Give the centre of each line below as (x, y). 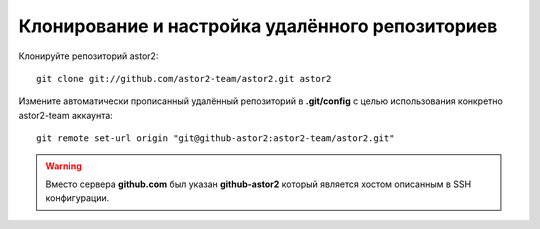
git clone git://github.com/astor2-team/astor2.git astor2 (184, 78)
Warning (63, 166)
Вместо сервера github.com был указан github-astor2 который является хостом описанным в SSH (258, 184)
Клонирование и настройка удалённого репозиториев (258, 26)
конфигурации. (77, 198)
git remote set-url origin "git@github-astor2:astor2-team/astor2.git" (215, 138)
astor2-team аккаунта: (66, 115)
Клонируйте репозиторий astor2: (88, 56)
